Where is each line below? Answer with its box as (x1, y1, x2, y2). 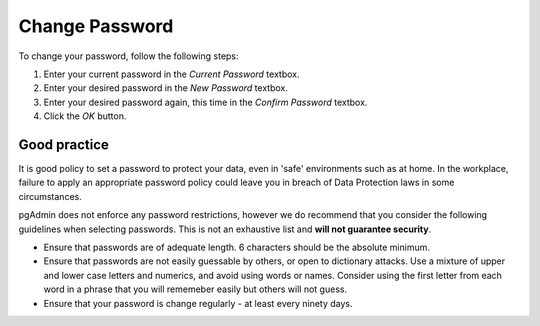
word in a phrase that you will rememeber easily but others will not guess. (43, 283, 348, 295)
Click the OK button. (43, 110, 127, 122)
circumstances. (18, 190, 82, 202)
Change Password (18, 15, 174, 37)
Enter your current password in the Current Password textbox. (43, 68, 300, 80)
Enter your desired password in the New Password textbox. (43, 82, 289, 94)
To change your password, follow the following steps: (18, 50, 239, 62)
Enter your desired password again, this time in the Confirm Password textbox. (43, 96, 368, 108)
